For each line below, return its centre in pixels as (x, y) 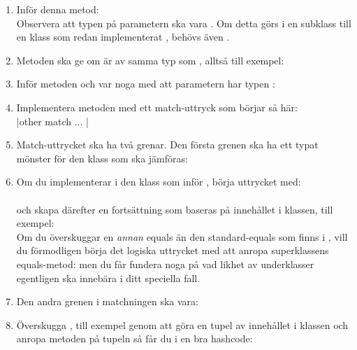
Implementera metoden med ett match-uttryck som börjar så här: (157, 107)
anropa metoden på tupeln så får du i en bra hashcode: (134, 338)
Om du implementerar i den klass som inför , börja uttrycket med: (159, 182)
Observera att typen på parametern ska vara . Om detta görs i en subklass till (184, 23)
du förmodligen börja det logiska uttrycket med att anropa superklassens (173, 250)
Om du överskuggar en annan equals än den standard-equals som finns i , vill (182, 236)
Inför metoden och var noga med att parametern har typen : (146, 84)
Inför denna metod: (58, 9)
